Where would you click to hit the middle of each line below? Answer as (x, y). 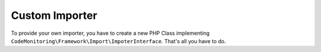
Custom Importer (54, 15)
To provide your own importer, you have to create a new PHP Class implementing (110, 33)
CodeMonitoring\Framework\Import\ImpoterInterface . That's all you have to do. (119, 41)
